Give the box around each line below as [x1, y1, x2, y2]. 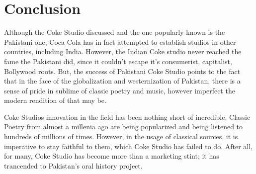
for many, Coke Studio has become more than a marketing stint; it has [4, 151, 219, 161]
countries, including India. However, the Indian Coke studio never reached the [4, 46, 242, 57]
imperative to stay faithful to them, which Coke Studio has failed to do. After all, [4, 141, 253, 151]
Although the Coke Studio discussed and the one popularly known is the [4, 27, 225, 37]
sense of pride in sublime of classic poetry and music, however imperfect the [4, 85, 235, 95]
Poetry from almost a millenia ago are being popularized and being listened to [4, 121, 243, 132]
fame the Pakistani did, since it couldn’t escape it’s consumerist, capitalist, [4, 56, 232, 66]
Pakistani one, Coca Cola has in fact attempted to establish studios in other [4, 36, 236, 47]
